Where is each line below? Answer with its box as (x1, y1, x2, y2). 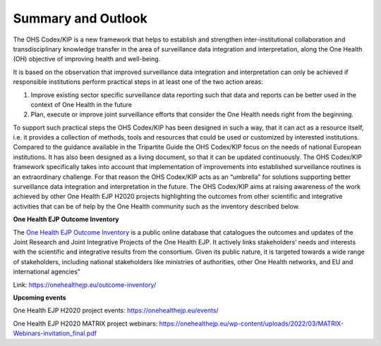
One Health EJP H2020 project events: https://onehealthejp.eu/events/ (13, 307, 219, 315)
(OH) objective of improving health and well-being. (13, 55, 161, 63)
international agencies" (13, 268, 81, 276)
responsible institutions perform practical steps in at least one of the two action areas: (13, 78, 264, 86)
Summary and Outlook (13, 11, 147, 26)
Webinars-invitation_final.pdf (13, 329, 97, 338)
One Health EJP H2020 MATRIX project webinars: (13, 319, 158, 328)
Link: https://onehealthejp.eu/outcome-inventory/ (13, 280, 157, 289)
